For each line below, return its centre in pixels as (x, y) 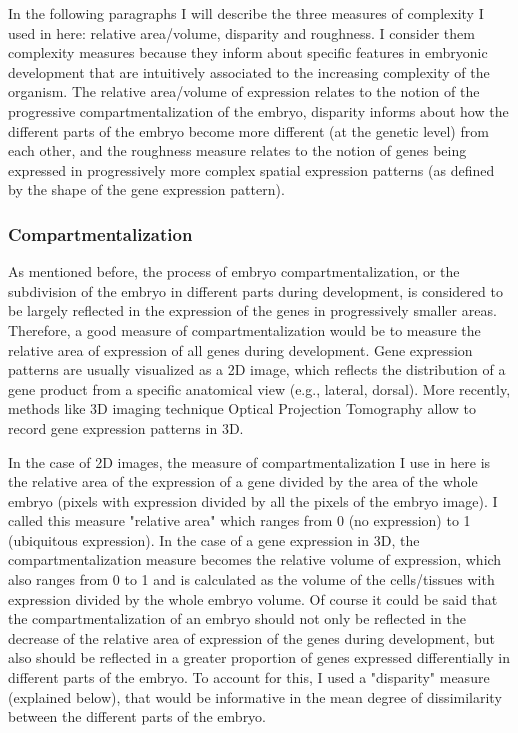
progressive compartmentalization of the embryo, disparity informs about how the (258, 110)
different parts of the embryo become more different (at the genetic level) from (248, 130)
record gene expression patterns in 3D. (126, 427)
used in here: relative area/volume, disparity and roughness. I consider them (241, 32)
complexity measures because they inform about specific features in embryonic (248, 52)
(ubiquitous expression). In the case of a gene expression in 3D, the (214, 539)
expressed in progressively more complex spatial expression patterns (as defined (251, 169)
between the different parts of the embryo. (137, 716)
